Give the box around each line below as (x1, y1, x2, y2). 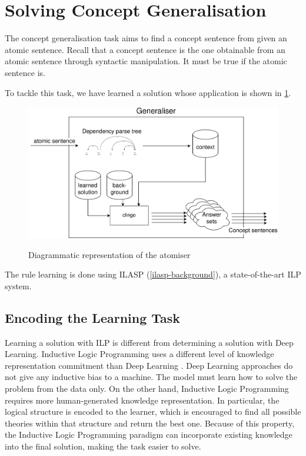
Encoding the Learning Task (5, 308, 181, 326)
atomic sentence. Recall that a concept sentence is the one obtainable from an (5, 43, 285, 55)
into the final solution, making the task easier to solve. (5, 440, 201, 452)
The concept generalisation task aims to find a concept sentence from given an (5, 32, 287, 44)
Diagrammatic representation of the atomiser (28, 248, 191, 260)
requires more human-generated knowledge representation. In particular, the (5, 394, 280, 406)
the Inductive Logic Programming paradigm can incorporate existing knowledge (5, 428, 292, 441)
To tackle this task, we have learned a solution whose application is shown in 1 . (5, 86, 291, 98)
